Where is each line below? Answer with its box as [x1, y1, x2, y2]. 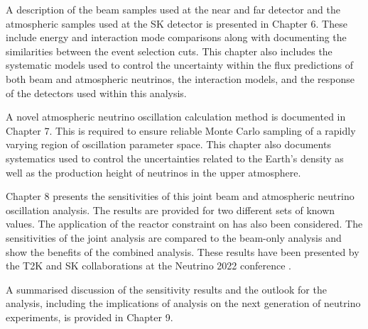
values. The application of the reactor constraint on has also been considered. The [6, 216, 363, 231]
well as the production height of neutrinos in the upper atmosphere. [6, 164, 301, 179]
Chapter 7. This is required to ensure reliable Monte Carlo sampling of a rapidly [6, 123, 356, 138]
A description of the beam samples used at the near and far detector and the [6, 2, 341, 16]
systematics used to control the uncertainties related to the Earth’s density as [6, 150, 344, 165]
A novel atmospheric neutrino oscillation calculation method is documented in [6, 109, 346, 124]
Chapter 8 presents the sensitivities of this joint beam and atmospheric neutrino [6, 189, 355, 203]
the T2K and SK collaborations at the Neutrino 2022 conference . [6, 258, 291, 273]
